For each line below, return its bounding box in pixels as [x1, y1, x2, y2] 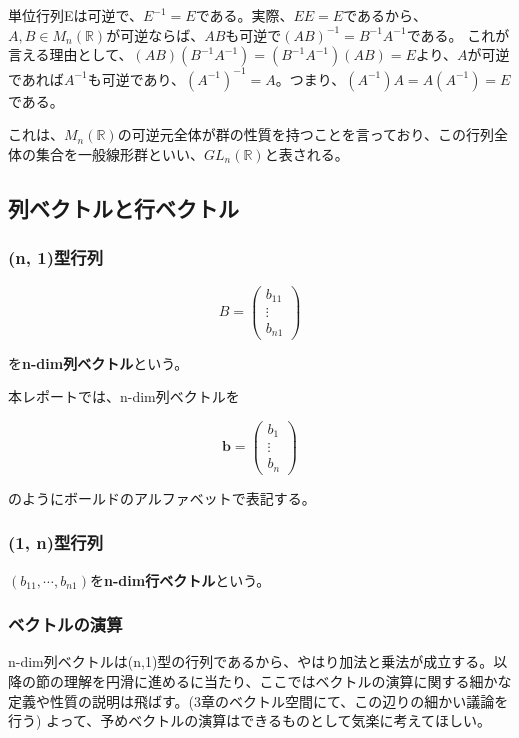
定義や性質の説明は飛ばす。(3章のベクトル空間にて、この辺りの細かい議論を [8, 690, 509, 711]
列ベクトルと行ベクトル [8, 192, 239, 223]
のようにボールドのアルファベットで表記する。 [8, 487, 316, 508]
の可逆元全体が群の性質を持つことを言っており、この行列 [117, 124, 495, 145]
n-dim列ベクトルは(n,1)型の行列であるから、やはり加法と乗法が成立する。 [8, 651, 494, 672]
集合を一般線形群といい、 [35, 143, 204, 164]
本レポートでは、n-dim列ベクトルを [8, 386, 240, 407]
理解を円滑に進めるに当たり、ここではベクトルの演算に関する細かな [63, 671, 512, 691]
